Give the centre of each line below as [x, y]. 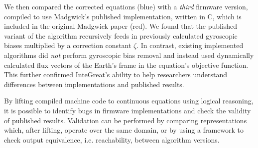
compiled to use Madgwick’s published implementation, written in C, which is [123, 16]
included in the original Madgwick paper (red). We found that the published [121, 26]
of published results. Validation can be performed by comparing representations [126, 120]
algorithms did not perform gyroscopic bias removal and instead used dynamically [129, 55]
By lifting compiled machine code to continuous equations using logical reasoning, [129, 101]
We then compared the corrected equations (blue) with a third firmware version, [126, 6]
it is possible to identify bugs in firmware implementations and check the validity [128, 110]
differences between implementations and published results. [94, 84]
